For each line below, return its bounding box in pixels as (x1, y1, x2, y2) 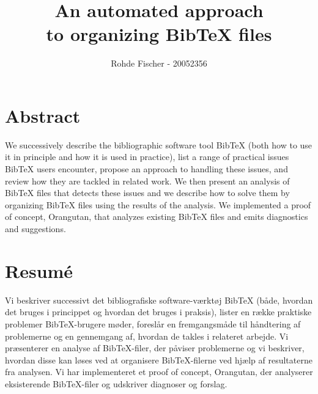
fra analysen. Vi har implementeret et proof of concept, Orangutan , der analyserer (5, 365, 313, 378)
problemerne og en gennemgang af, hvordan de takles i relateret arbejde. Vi (5, 329, 289, 342)
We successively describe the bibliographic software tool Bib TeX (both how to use (5, 138, 312, 151)
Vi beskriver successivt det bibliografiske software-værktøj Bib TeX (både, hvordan (5, 293, 313, 306)
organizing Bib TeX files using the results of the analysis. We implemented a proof (5, 198, 311, 211)
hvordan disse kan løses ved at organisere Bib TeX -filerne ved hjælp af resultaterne (5, 353, 312, 366)
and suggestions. (5, 222, 66, 235)
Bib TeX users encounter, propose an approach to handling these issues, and (5, 162, 288, 175)
